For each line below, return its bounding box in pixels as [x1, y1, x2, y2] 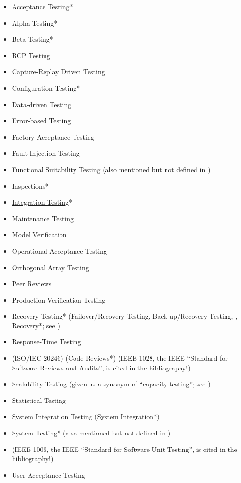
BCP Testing [12, 50, 50, 60]
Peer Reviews [12, 278, 52, 289]
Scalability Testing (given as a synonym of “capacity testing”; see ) [12, 379, 211, 389]
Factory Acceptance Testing [12, 131, 94, 142]
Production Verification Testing [12, 294, 105, 305]
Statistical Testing [12, 395, 66, 405]
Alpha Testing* [12, 17, 58, 28]
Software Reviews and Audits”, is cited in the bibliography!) [12, 362, 191, 372]
